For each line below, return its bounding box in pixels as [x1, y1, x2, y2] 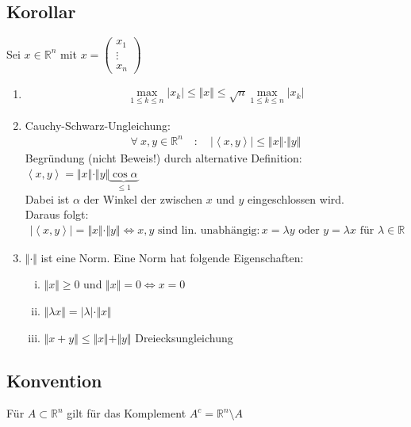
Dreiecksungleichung [135, 329, 233, 345]
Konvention [6, 368, 102, 392]
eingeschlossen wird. [247, 190, 344, 207]
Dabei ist [25, 190, 70, 207]
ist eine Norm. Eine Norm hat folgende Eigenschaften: [40, 249, 304, 265]
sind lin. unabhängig [158, 224, 257, 236]
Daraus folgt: [25, 206, 89, 223]
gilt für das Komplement [67, 405, 186, 421]
